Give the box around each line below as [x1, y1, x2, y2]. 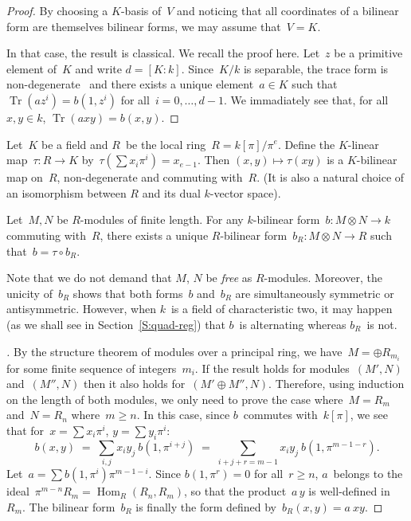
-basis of [120, 2, 162, 18]
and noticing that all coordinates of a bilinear [177, 2, 399, 18]
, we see [350, 406, 388, 423]
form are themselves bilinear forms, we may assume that [6, 18, 281, 34]
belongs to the [333, 465, 403, 482]
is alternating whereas [239, 315, 346, 332]
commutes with [243, 406, 318, 423]
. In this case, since [136, 406, 230, 423]
